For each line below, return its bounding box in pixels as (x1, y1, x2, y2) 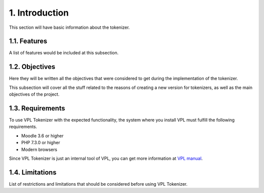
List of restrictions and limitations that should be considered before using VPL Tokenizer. (9, 181, 188, 187)
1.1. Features (9, 37, 47, 45)
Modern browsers (21, 147, 57, 152)
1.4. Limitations (9, 168, 57, 176)
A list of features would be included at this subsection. (9, 50, 119, 56)
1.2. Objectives (9, 63, 56, 71)
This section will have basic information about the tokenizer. (9, 24, 130, 30)
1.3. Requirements (9, 104, 66, 112)
